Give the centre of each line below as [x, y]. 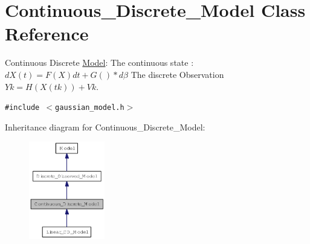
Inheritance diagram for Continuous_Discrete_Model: [105, 127]
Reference [47, 34]
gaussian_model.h [90, 108]
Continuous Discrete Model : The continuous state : [99, 63]
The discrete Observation [177, 74]
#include [22, 108]
